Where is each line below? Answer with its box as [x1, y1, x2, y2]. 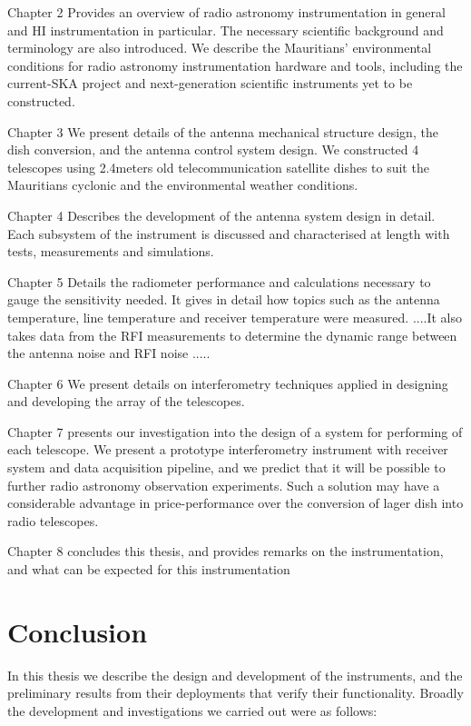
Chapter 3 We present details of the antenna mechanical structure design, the [7, 122, 438, 141]
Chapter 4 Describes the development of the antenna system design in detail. [7, 205, 436, 224]
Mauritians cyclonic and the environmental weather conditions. [7, 175, 358, 194]
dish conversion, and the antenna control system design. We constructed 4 [7, 140, 419, 159]
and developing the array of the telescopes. [7, 392, 245, 411]
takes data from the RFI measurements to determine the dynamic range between [7, 325, 457, 344]
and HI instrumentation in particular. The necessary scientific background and [7, 20, 444, 39]
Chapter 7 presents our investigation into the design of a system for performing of [7, 422, 463, 441]
